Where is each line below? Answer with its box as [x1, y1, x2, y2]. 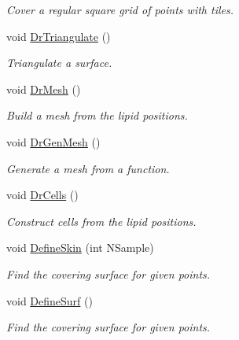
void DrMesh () [6, 80, 81, 97]
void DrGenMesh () [6, 133, 101, 150]
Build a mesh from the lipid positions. [6, 107, 188, 124]
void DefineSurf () [6, 292, 93, 309]
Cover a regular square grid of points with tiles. [6, 2, 233, 17]
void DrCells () [6, 187, 79, 203]
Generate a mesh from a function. [6, 160, 170, 176]
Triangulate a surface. [6, 54, 112, 71]
